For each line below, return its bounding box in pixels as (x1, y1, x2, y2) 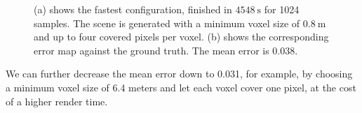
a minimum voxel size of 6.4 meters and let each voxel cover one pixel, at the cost (6, 80, 356, 94)
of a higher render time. (6, 93, 108, 108)
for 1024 (264, 2, 300, 16)
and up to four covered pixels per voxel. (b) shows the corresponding (34, 29, 329, 44)
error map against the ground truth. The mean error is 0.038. (34, 43, 298, 57)
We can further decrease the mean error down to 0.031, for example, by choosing (6, 66, 353, 81)
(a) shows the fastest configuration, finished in (34, 2, 232, 16)
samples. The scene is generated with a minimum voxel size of (34, 15, 300, 30)
